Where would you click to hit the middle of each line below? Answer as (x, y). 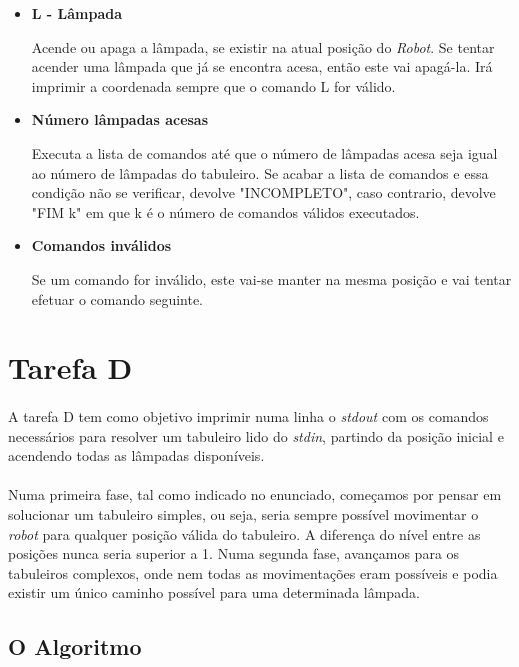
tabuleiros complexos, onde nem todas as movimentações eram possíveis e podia (253, 572)
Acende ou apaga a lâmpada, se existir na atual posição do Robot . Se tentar (263, 46)
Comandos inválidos (101, 245)
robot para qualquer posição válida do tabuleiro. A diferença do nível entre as (244, 533)
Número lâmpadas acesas (120, 119)
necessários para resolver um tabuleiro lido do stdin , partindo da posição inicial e (256, 435)
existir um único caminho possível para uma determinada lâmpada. (214, 592)
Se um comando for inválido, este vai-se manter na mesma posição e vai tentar (271, 278)
